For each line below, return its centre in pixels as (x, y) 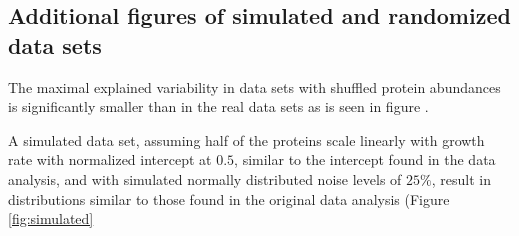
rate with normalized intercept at (110, 159)
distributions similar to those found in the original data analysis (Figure (229, 198)
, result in (461, 178)
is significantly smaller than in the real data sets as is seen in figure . (218, 106)
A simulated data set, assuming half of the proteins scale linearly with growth (246, 139)
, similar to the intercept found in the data (365, 159)
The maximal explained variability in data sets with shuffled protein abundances (254, 86)
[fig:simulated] (51, 218)
